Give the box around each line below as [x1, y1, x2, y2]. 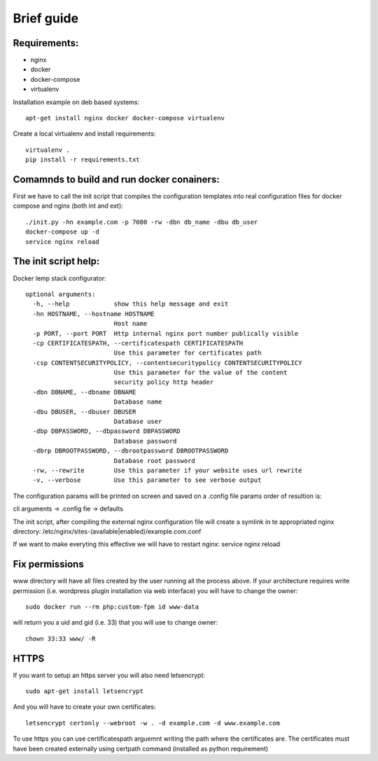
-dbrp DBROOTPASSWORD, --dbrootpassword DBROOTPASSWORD [32, 447, 229, 455]
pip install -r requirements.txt [25, 156, 140, 164]
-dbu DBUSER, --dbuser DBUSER [32, 408, 136, 415]
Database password [113, 437, 177, 445]
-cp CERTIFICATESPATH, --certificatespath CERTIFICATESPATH [32, 339, 244, 347]
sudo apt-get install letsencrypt [25, 688, 143, 695]
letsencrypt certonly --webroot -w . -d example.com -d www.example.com [25, 719, 280, 727]
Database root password [113, 457, 195, 464]
